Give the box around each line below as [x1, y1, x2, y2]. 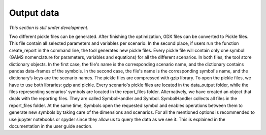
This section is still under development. [9, 25, 89, 31]
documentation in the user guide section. [9, 123, 93, 129]
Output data [9, 7, 59, 18]
